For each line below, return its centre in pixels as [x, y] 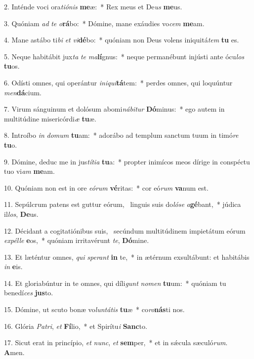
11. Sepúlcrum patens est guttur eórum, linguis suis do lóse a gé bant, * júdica [123, 204]
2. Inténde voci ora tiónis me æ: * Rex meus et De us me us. [93, 6]
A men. [14, 352]
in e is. [13, 266]
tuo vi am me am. [29, 171]
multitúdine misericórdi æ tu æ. [50, 118]
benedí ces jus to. [29, 293]
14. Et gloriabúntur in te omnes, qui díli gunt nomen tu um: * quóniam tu [115, 283]
